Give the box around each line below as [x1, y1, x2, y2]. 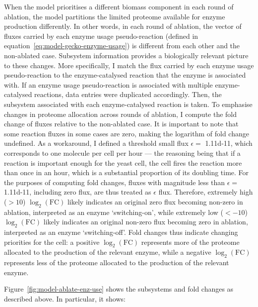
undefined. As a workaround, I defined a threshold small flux [4, 138, 189, 148]
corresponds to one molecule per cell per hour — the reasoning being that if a [4, 147, 241, 158]
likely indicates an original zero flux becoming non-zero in [67, 196, 243, 206]
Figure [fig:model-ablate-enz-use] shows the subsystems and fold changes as [4, 284, 234, 294]
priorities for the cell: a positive [4, 236, 100, 247]
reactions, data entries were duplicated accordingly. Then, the [34, 89, 222, 100]
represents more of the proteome [141, 236, 240, 247]
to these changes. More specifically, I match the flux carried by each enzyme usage [4, 60, 254, 70]
